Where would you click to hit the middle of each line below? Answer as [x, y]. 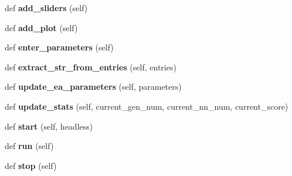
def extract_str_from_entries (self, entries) [91, 67]
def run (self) [29, 146]
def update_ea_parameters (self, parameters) [93, 87]
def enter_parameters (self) [59, 47]
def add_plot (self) [41, 27]
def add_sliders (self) [46, 8]
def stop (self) [31, 165]
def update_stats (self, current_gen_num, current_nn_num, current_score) [147, 106]
